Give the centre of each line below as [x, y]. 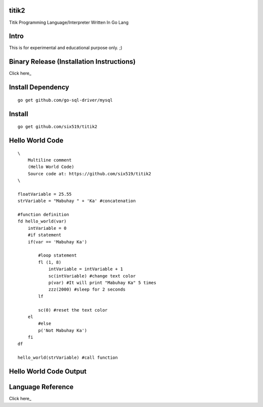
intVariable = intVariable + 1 [86, 269]
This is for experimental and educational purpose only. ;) [66, 48]
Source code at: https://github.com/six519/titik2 [89, 174]
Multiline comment [50, 160]
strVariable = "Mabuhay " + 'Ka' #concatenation [77, 201]
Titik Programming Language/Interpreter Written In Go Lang [69, 22]
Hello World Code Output [48, 372]
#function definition [43, 215]
